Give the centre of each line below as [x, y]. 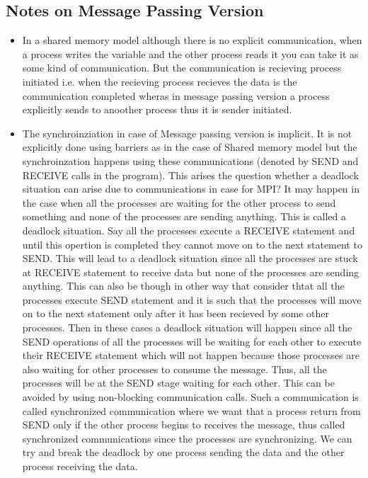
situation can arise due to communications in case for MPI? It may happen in [191, 189]
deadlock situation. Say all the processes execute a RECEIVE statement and [189, 230]
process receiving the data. [80, 466]
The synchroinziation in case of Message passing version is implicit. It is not [187, 133]
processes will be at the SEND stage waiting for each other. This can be [178, 383]
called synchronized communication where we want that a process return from [191, 410]
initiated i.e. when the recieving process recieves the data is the [160, 81]
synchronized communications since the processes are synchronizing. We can [187, 438]
